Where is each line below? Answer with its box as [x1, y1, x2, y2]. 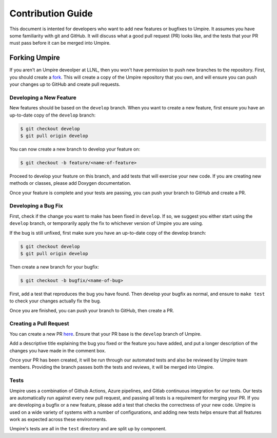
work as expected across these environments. [9, 416, 107, 423]
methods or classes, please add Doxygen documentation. [9, 180, 131, 186]
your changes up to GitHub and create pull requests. [9, 81, 121, 87]
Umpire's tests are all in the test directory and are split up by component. [9, 426, 167, 432]
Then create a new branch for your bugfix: [9, 263, 100, 270]
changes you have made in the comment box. [9, 347, 106, 354]
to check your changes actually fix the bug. [9, 298, 101, 304]
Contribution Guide [9, 8, 93, 19]
